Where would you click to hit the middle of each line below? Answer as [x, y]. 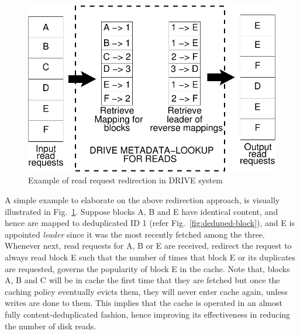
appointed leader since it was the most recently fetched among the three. [135, 234]
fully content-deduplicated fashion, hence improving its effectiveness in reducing [148, 314]
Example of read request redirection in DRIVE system [125, 180]
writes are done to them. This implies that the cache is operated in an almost [144, 303]
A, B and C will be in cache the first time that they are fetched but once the [142, 280]
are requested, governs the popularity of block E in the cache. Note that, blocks [147, 268]
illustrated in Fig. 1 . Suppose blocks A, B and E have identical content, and [142, 211]
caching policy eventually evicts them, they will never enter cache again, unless [146, 291]
